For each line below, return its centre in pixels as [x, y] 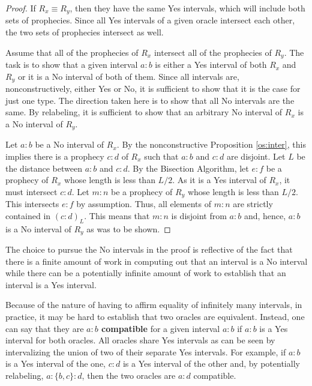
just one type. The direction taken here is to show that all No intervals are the [150, 100]
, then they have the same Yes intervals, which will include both [187, 8]
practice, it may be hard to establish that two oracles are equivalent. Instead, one [155, 317]
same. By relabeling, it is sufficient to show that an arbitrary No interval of [144, 112]
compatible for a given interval [161, 328]
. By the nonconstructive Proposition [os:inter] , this [211, 144]
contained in [28, 215]
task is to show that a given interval [72, 65]
